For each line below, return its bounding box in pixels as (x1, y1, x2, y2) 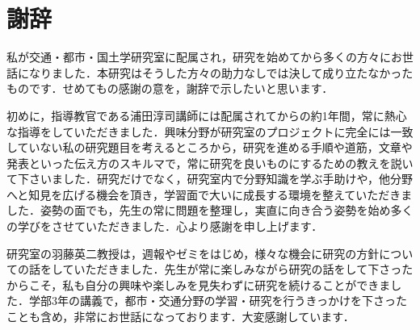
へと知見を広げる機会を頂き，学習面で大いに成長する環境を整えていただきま (6, 186, 413, 203)
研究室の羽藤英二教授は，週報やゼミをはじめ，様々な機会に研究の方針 (6, 244, 380, 261)
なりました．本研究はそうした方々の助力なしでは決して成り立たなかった (28, 64, 414, 81)
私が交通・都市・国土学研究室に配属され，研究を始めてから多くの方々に (6, 48, 391, 65)
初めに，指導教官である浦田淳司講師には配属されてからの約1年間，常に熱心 (6, 107, 407, 123)
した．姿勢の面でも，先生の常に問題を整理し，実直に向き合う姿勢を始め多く (6, 202, 414, 219)
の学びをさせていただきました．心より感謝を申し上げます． (6, 218, 323, 235)
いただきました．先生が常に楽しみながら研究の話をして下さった (73, 261, 414, 278)
